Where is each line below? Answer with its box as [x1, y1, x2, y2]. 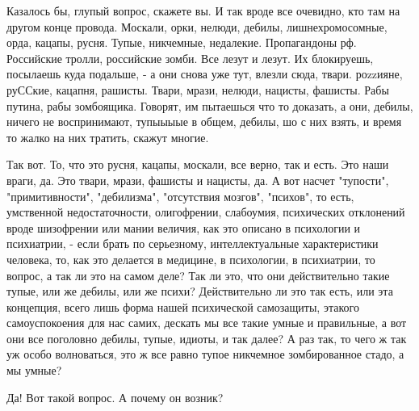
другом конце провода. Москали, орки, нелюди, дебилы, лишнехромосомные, [6, 18, 388, 35]
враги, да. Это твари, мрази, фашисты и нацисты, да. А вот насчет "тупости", [6, 171, 389, 188]
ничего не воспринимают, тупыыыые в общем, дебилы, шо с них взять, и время [6, 113, 402, 130]
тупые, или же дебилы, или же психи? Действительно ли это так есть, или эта [6, 283, 393, 300]
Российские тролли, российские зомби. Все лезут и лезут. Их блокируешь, [6, 49, 374, 66]
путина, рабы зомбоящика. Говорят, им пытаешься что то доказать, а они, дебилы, [6, 97, 413, 114]
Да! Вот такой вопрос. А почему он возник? [6, 388, 224, 405]
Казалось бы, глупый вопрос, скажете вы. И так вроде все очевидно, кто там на [6, 2, 400, 19]
